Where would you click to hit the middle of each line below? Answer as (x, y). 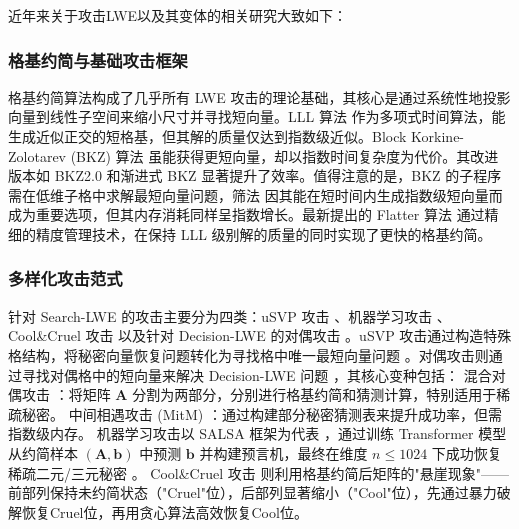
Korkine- (438, 136)
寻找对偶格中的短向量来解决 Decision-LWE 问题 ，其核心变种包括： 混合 (256, 374)
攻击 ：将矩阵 (66, 394)
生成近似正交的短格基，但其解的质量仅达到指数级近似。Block (207, 136)
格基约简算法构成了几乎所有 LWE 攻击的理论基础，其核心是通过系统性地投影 (259, 96)
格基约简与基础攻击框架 (98, 59)
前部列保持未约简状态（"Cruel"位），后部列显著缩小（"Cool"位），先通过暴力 (252, 492)
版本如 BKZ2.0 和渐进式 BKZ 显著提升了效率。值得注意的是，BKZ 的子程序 (255, 175)
